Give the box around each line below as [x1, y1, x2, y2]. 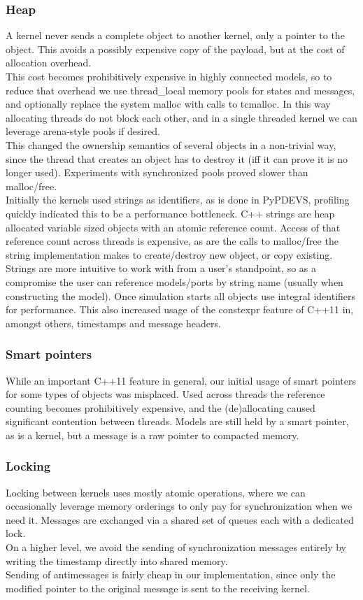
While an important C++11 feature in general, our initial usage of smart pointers [6, 373, 357, 387]
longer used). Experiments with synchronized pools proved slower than [6, 165, 308, 180]
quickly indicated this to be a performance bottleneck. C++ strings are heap [6, 206, 335, 220]
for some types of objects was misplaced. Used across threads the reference [6, 387, 325, 401]
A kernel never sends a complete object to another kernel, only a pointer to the [6, 28, 345, 43]
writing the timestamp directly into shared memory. [6, 553, 228, 568]
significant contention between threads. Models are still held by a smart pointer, [6, 414, 349, 429]
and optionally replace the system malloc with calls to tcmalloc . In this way [6, 97, 331, 111]
